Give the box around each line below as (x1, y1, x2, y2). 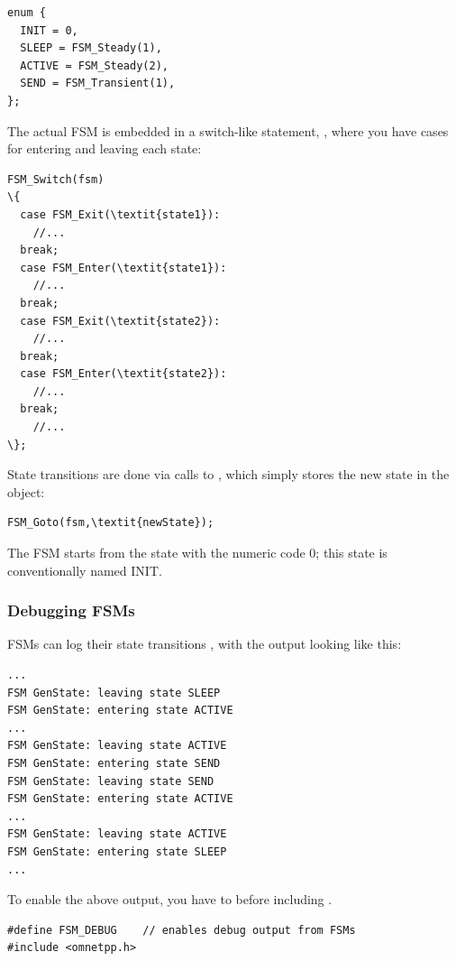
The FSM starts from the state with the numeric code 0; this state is (7, 543, 388, 562)
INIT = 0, (20, 23, 78, 37)
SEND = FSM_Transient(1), (20, 77, 176, 90)
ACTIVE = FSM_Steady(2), (20, 59, 169, 72)
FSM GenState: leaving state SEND (7, 774, 214, 788)
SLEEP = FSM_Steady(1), (20, 42, 162, 55)
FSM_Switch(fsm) (7, 172, 105, 186)
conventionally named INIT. (7, 560, 162, 579)
